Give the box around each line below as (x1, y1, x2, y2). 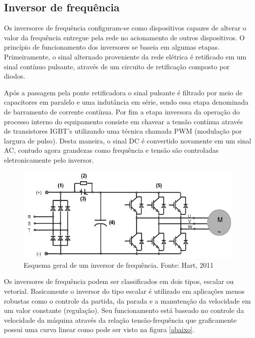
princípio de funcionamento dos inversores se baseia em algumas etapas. (4, 42, 220, 52)
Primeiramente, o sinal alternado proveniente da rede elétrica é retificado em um (4, 51, 247, 61)
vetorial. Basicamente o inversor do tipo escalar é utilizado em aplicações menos (4, 286, 245, 296)
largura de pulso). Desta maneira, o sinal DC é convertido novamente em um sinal (4, 135, 252, 145)
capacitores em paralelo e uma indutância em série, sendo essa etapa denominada (4, 97, 249, 107)
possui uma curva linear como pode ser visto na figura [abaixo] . (4, 324, 195, 335)
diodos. (4, 71, 26, 81)
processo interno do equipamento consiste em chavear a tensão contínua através (4, 116, 243, 126)
